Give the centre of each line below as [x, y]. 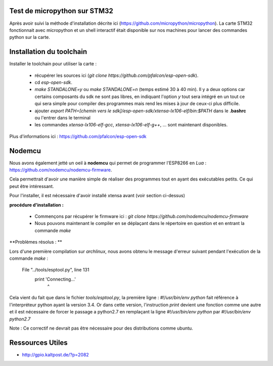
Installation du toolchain [48, 52]
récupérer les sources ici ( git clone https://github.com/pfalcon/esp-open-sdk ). [117, 75]
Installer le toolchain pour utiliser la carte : [53, 64]
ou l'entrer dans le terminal [63, 118]
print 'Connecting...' [55, 279]
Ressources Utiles [38, 342]
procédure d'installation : [37, 205]
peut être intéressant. [32, 186]
